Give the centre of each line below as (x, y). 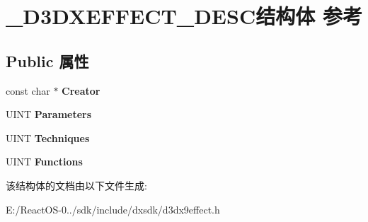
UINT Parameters (49, 114)
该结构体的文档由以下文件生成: (76, 185)
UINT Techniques (48, 138)
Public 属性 (47, 60)
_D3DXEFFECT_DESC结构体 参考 (184, 16)
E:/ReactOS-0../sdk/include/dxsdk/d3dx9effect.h (113, 209)
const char (28, 90)
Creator (81, 90)
